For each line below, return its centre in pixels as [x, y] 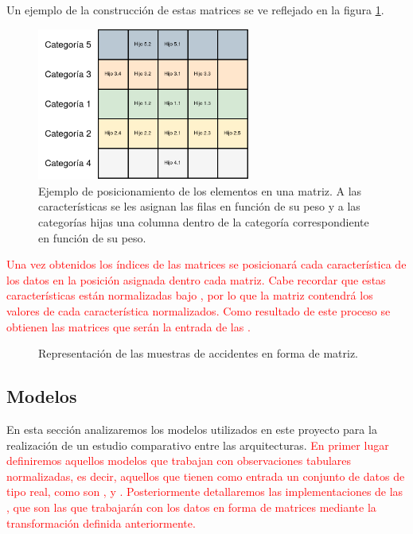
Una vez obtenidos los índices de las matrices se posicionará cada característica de [206, 264]
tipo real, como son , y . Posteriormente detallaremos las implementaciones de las [205, 491]
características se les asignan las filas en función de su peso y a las [199, 206]
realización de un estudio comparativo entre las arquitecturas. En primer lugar [198, 445]
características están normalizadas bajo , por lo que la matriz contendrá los [190, 295]
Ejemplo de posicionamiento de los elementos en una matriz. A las [200, 190]
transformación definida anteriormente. [101, 522]
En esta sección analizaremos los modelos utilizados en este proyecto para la [192, 429]
